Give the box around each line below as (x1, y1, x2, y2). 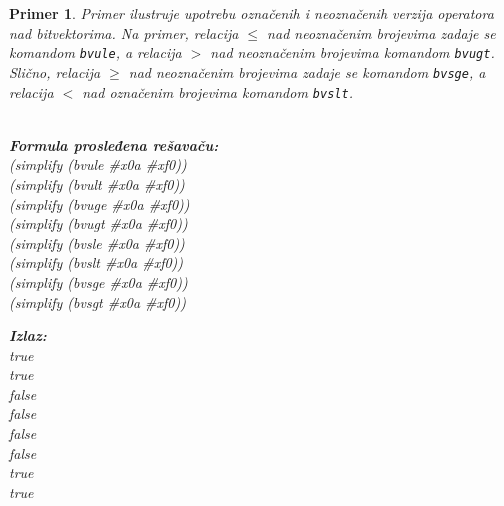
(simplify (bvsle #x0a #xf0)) (9, 232, 185, 253)
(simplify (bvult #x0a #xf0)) (9, 173, 185, 194)
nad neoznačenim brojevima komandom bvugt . (210, 42, 495, 63)
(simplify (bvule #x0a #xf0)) (9, 154, 187, 175)
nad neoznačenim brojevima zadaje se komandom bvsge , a (128, 61, 486, 82)
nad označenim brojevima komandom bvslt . (82, 81, 353, 102)
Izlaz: (9, 325, 47, 346)
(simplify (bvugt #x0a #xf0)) (9, 213, 188, 234)
